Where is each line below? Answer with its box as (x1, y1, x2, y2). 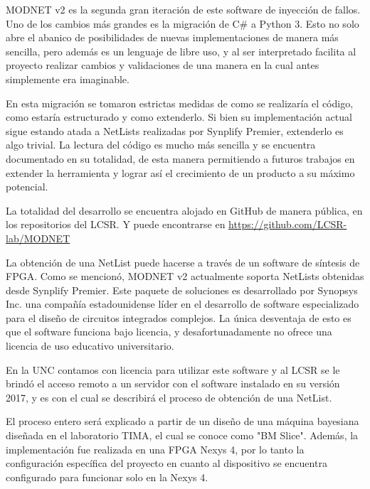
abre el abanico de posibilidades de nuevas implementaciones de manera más (6, 30, 339, 45)
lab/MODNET (6, 230, 70, 245)
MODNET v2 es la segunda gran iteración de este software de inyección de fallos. (6, 2, 361, 16)
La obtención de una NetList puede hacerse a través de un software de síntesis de (6, 254, 360, 269)
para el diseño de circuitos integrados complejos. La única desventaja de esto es (6, 310, 351, 325)
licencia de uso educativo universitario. (6, 338, 174, 353)
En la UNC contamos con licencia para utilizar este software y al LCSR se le (6, 362, 340, 377)
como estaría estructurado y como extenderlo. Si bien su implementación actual (6, 109, 352, 124)
